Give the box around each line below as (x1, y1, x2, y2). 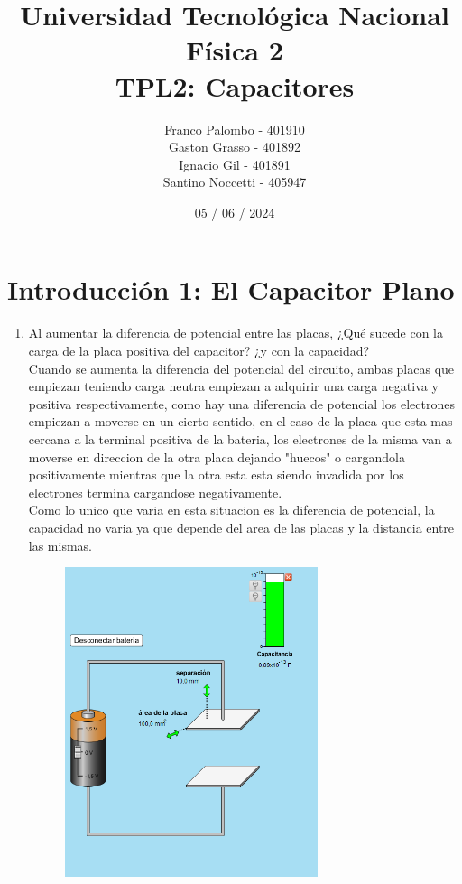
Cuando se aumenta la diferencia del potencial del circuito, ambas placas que (28, 358, 455, 377)
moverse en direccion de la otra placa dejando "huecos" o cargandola (28, 447, 405, 466)
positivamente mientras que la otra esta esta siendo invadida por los (28, 465, 404, 484)
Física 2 (186, 32, 283, 69)
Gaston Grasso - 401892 (169, 137, 300, 156)
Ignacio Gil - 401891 (179, 154, 291, 173)
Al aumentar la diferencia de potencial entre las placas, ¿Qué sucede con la (28, 323, 443, 342)
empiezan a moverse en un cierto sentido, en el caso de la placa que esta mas (28, 412, 453, 431)
